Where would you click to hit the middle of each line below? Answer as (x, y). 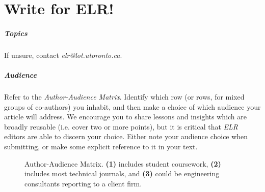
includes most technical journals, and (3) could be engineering (122, 173)
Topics (16, 33)
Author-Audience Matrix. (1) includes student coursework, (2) (123, 163)
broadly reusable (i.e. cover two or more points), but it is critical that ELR (121, 126)
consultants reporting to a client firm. (83, 183)
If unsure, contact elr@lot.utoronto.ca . (63, 55)
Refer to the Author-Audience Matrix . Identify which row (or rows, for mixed (124, 97)
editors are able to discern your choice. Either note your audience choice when (126, 136)
